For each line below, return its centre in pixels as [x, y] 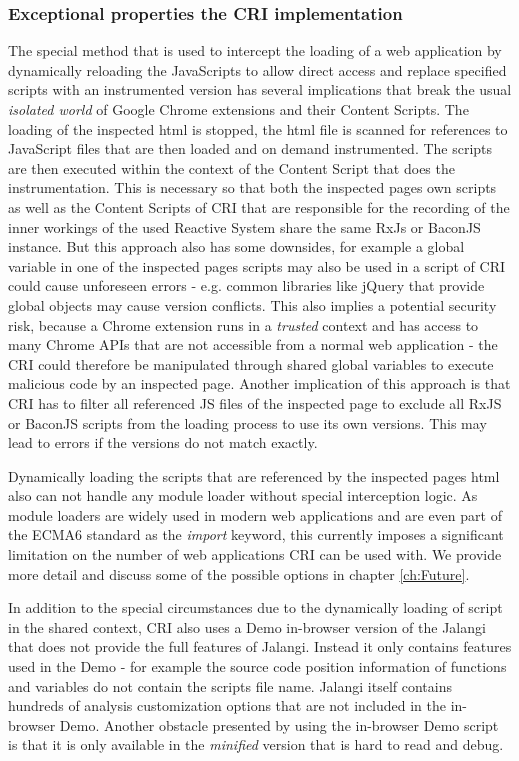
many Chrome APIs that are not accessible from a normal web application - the [253, 344]
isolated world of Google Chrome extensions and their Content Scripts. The [238, 109]
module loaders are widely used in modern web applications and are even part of [255, 514]
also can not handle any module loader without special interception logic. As [243, 495]
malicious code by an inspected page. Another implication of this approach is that [259, 383]
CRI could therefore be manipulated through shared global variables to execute [251, 363]
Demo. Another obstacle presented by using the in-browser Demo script [279, 724]
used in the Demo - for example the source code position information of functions [257, 666]
